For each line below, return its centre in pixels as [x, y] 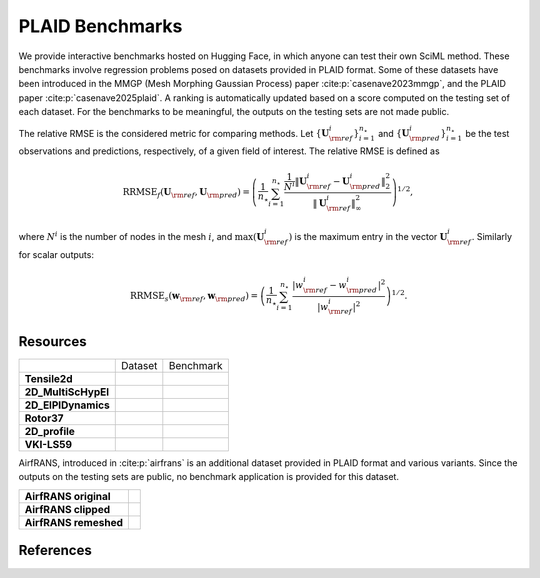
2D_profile [49, 431]
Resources [52, 341]
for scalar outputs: [56, 254]
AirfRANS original [67, 496]
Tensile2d [48, 378]
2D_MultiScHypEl [67, 392]
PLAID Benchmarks [100, 26]
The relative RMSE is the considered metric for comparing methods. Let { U [174, 133]
